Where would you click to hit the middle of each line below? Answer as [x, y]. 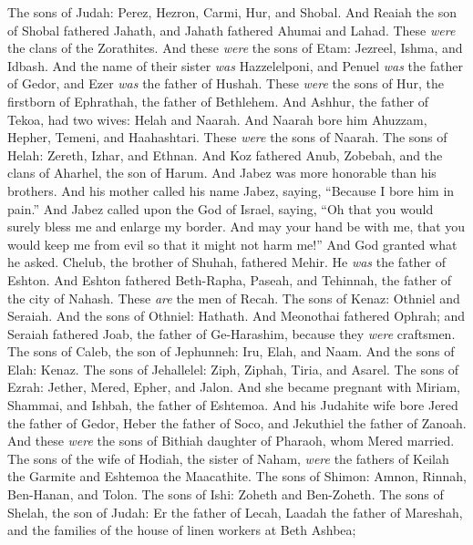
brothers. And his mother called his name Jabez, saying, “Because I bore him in [231, 190]
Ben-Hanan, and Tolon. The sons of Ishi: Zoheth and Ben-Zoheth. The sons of [226, 494]
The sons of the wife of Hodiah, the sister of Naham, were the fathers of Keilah [228, 458]
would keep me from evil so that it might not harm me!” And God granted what [232, 244]
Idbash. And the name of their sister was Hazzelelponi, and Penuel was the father [235, 65]
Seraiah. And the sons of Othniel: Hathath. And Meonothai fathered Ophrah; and [236, 316]
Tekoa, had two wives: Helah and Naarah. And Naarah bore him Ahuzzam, [217, 119]
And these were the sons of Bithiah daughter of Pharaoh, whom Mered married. [231, 441]
